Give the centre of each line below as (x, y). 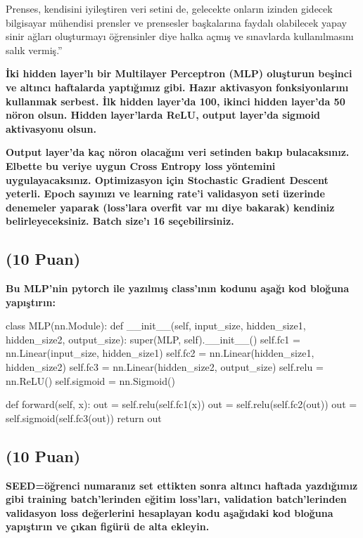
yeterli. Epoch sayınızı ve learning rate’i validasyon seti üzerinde (165, 193)
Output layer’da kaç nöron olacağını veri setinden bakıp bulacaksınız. (178, 152)
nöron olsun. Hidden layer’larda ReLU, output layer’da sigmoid (163, 115)
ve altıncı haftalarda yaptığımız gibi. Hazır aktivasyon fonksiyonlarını (177, 87)
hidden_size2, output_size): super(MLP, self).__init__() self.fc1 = (153, 339)
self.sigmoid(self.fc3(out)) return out (84, 418)
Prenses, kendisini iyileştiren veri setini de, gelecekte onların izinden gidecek (169, 8)
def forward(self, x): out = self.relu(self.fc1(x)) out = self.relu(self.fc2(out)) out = (181, 404)
